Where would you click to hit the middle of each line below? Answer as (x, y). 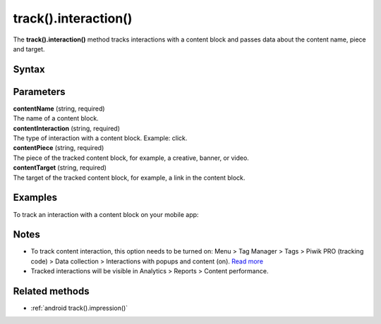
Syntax (29, 69)
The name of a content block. (56, 118)
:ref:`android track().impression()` (79, 308)
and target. (29, 49)
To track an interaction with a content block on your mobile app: (106, 214)
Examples (35, 198)
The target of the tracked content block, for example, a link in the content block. (129, 177)
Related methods (51, 291)
